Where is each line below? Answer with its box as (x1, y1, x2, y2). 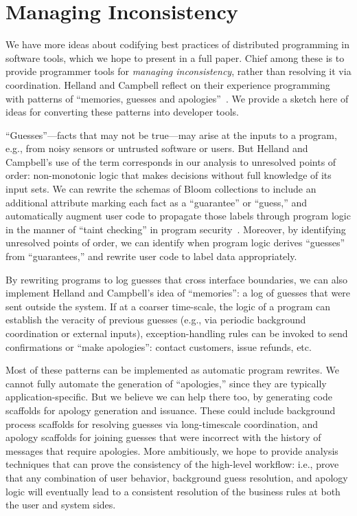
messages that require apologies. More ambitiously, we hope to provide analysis (5, 443, 338, 458)
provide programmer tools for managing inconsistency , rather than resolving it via (5, 64, 352, 78)
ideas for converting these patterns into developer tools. (5, 105, 239, 119)
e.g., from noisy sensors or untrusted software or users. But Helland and (5, 141, 308, 155)
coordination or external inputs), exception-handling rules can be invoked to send (5, 326, 348, 340)
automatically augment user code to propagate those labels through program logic (5, 208, 351, 223)
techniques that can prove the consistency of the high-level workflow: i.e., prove (5, 457, 339, 471)
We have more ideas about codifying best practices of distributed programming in (5, 37, 350, 52)
